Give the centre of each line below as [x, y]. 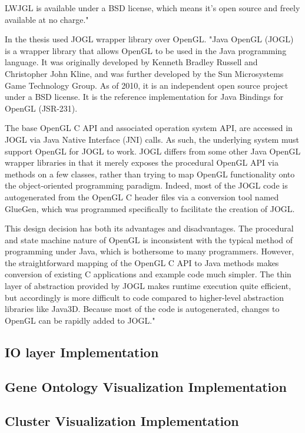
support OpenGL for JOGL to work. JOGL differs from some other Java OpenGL [153, 151]
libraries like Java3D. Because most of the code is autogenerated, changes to [142, 309]
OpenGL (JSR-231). [41, 108]
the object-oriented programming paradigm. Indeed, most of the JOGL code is [146, 185]
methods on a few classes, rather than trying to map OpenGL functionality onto [150, 174]
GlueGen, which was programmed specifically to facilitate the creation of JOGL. [150, 208]
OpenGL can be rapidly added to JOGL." [80, 320]
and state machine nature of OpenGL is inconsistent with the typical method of [149, 239]
